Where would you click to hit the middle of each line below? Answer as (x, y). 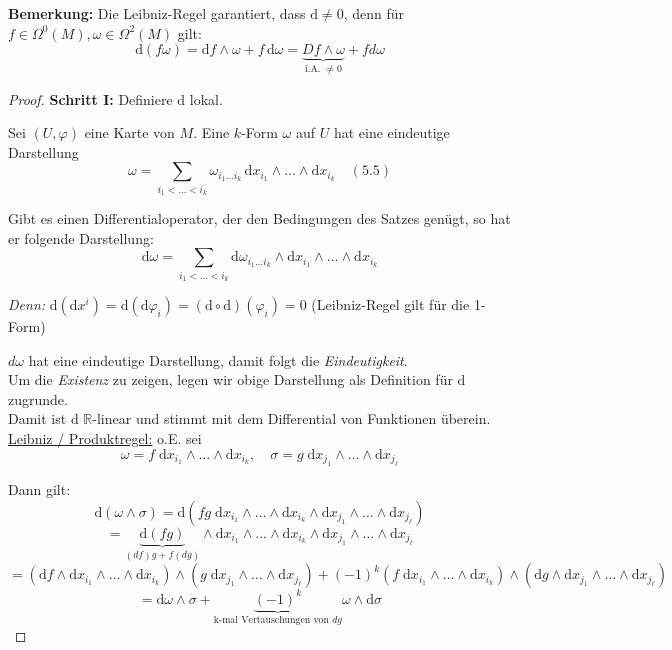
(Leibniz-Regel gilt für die (390, 304)
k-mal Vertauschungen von (271, 620)
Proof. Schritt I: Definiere (90, 98)
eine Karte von (129, 132)
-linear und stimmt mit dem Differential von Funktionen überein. (291, 418)
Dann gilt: (39, 489)
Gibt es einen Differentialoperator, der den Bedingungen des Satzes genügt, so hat (259, 218)
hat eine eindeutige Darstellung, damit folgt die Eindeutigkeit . (218, 359)
